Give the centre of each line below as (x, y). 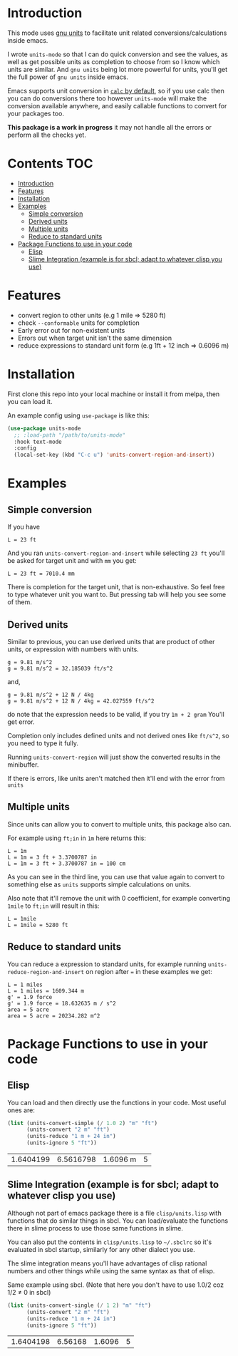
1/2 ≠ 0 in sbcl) (29, 1292)
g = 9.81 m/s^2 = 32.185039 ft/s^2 (60, 668)
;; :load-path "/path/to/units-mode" (70, 435)
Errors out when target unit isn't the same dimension (95, 338)
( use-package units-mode (44, 428)
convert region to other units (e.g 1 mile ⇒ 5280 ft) (92, 315)
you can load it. (30, 401)
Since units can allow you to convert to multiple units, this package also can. (119, 824)
